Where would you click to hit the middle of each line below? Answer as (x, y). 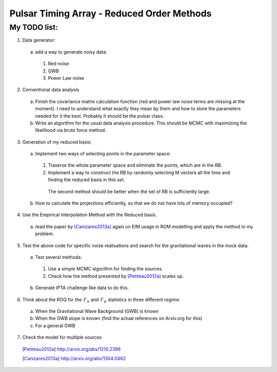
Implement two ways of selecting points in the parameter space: (103, 154)
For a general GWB (55, 325)
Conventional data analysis (51, 90)
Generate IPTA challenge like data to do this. (82, 288)
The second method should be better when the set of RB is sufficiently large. (129, 191)
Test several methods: (58, 257)
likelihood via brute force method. (71, 130)
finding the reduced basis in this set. (86, 180)
